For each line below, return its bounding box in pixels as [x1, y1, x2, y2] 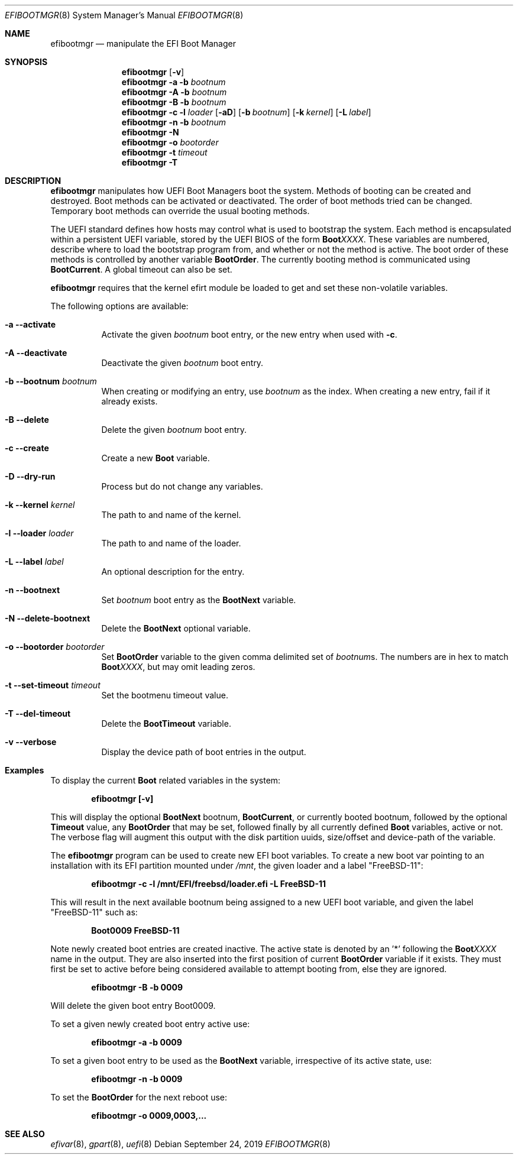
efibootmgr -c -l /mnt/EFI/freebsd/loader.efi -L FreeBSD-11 [91, 879, 326, 889]
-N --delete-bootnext [5, 613, 90, 623]
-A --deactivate [5, 348, 67, 358]
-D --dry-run [5, 471, 56, 481]
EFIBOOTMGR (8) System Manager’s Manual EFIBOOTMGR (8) [5, 10, 244, 20]
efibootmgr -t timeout [121, 147, 208, 157]
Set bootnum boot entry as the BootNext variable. [101, 595, 296, 605]
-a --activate [5, 319, 56, 329]
